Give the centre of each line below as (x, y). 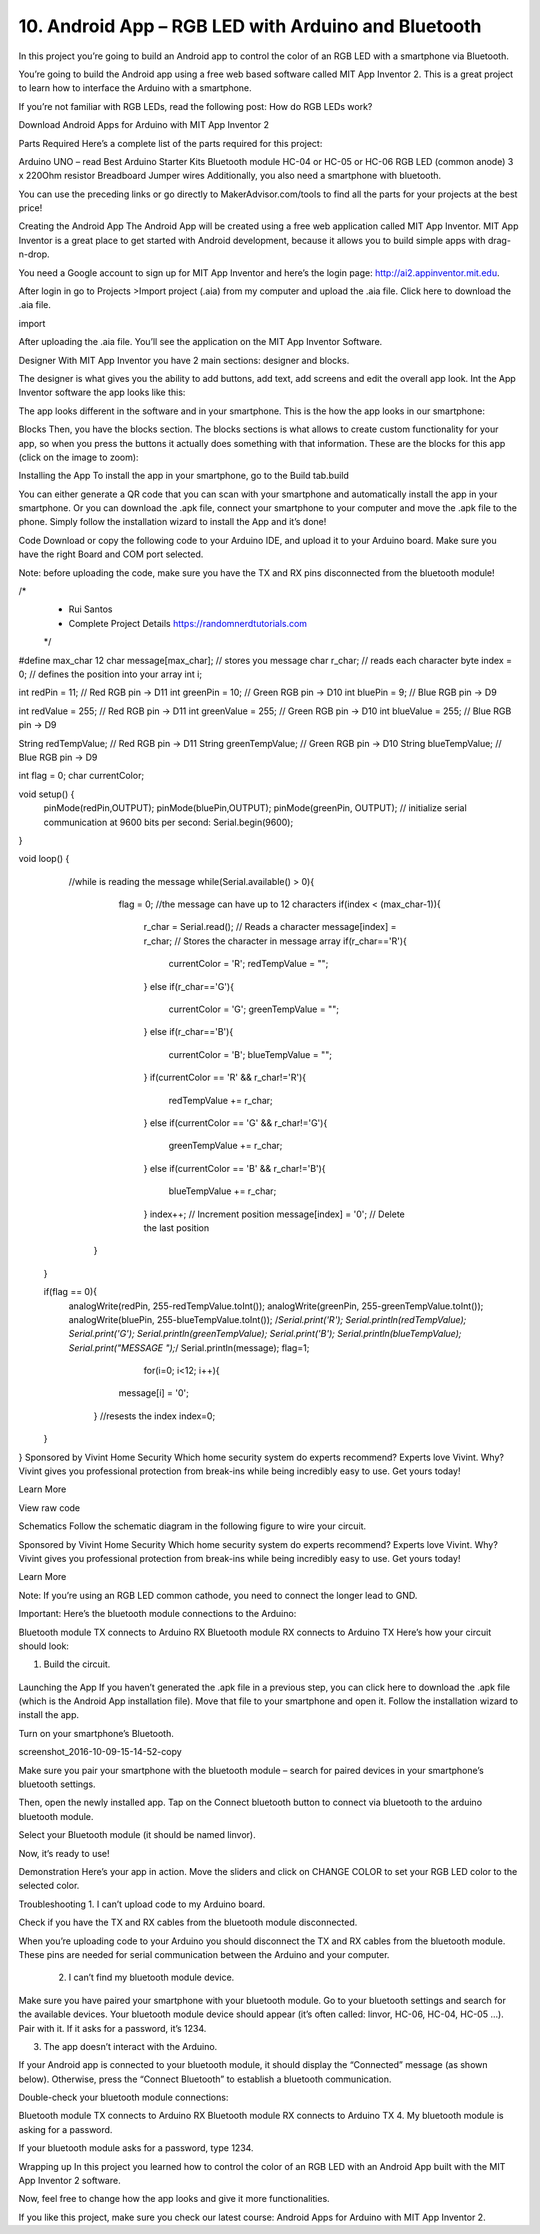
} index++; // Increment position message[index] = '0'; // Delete (274, 1214)
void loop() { (44, 859)
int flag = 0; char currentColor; (81, 776)
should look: (44, 1646)
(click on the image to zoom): (78, 457)
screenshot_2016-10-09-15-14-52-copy (100, 1752)
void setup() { (46, 794)
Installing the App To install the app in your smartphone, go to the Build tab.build (184, 476)
